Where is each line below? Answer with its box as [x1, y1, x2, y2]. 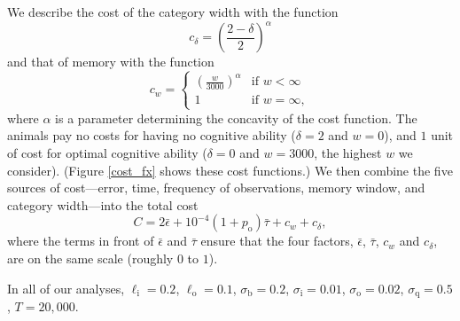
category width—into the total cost [7, 195, 199, 214]
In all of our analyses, [7, 278, 125, 297]
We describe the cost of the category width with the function [7, 3, 339, 20]
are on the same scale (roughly [7, 248, 174, 267]
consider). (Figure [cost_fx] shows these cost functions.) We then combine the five [7, 160, 453, 179]
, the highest [314, 143, 382, 161]
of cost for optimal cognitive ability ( [7, 143, 207, 161]
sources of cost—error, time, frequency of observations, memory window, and [7, 178, 425, 197]
